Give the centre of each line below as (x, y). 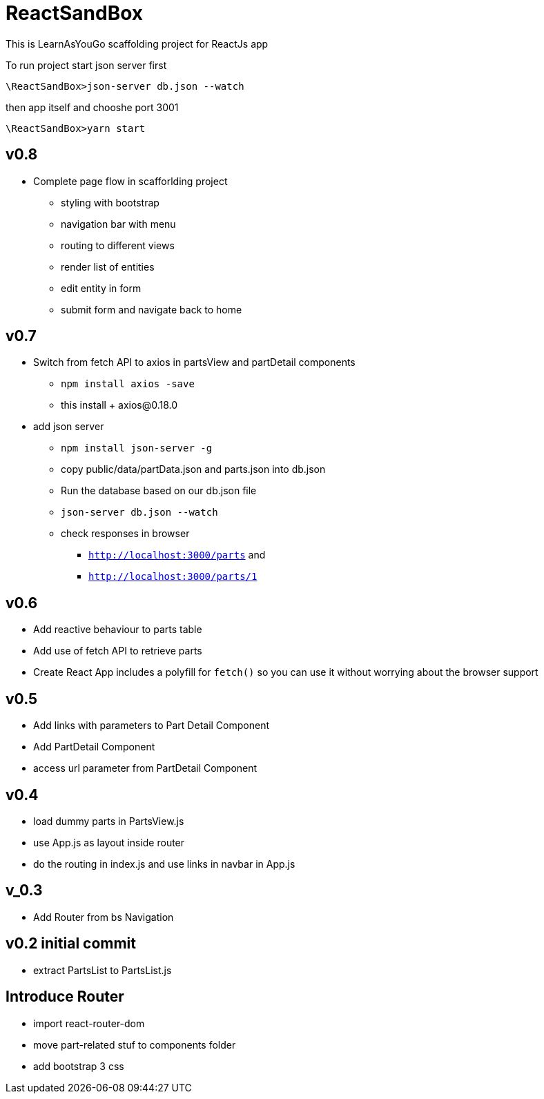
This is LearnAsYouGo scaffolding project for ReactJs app (137, 43)
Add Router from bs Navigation (104, 917)
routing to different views (118, 245)
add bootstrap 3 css (79, 1066)
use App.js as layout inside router (109, 842)
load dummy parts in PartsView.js (109, 821)
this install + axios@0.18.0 (119, 405)
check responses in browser (125, 534)
